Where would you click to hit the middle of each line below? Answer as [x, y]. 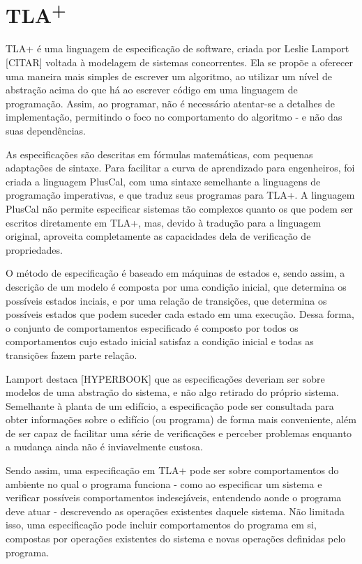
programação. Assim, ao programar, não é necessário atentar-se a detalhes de [171, 103]
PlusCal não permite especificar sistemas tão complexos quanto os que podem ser [179, 208]
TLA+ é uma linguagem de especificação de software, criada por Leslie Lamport [178, 48]
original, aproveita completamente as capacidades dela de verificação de [158, 236]
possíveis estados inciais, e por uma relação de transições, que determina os [166, 300]
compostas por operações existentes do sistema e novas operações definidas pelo [176, 539]
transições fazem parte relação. [71, 355]
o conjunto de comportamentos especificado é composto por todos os [152, 327]
